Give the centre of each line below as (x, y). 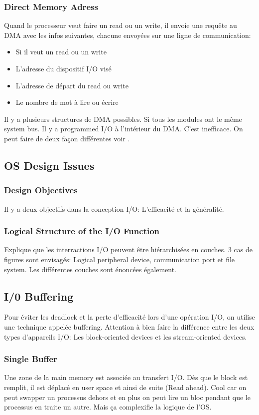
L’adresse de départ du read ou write (72, 85)
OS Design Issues (49, 165)
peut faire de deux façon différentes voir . (67, 138)
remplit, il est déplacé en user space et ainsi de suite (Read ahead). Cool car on (125, 387)
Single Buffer (31, 359)
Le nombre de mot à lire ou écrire (67, 102)
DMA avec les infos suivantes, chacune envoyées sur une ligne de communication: (128, 35)
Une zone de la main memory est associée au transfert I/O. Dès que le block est (126, 377)
